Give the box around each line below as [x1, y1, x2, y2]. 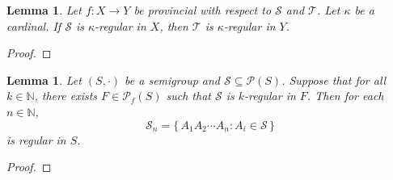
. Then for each [306, 87, 384, 104]
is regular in [6, 131, 66, 148]
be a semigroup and [125, 71, 220, 88]
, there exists [34, 87, 98, 104]
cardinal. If [6, 17, 61, 34]
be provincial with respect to [133, 2, 272, 18]
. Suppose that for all [281, 71, 387, 88]
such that [166, 87, 211, 104]
